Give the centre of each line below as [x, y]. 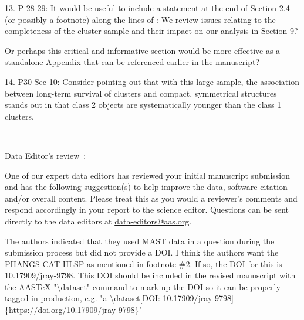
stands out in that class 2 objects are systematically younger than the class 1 [143, 105]
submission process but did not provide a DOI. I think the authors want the [142, 252]
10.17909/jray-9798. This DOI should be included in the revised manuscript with [150, 275]
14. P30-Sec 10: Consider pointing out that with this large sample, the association [152, 81]
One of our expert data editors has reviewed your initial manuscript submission [148, 175]
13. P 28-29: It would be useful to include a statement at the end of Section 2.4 [147, 8]
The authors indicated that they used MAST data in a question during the [140, 241]
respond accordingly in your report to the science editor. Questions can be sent [147, 210]
